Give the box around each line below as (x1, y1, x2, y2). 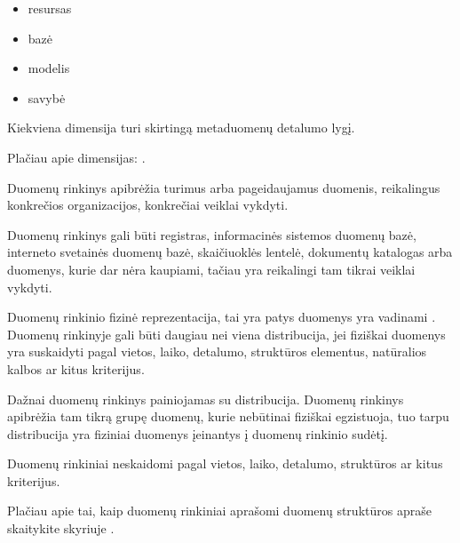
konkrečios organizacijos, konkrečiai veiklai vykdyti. (7, 196, 289, 214)
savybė (28, 88, 66, 107)
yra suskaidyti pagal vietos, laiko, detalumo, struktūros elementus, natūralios (7, 342, 427, 361)
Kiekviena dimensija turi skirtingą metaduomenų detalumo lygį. (7, 118, 355, 137)
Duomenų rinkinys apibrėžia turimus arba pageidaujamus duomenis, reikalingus (7, 178, 440, 196)
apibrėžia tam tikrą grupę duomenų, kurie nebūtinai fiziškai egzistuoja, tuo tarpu (7, 407, 449, 426)
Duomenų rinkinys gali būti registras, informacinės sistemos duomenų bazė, (7, 225, 416, 244)
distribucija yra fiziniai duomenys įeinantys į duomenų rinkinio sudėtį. (7, 424, 388, 443)
